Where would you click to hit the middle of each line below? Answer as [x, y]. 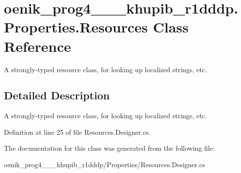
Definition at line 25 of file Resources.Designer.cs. [77, 132]
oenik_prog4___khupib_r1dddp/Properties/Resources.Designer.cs [104, 165]
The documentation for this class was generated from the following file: [109, 148]
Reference [38, 46]
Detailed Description [57, 95]
